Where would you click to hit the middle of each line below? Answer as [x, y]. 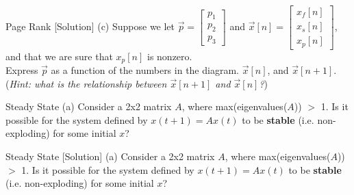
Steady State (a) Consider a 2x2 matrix [89, 106]
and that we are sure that [59, 56]
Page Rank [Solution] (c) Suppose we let [90, 26]
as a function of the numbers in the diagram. [145, 70]
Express [22, 70]
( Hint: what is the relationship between [86, 83]
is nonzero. [170, 56]
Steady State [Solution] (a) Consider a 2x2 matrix [110, 156]
